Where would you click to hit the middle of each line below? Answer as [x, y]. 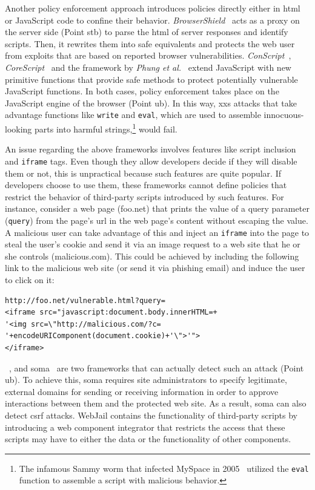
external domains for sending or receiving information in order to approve [142, 391]
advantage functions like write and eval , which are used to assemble [133, 115]
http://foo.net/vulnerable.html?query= [85, 300]
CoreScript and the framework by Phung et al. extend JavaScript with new [148, 67]
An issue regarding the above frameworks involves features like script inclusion [151, 149]
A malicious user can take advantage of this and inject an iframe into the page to [157, 232]
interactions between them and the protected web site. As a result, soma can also [156, 403]
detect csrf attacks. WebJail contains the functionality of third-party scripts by [151, 415]
